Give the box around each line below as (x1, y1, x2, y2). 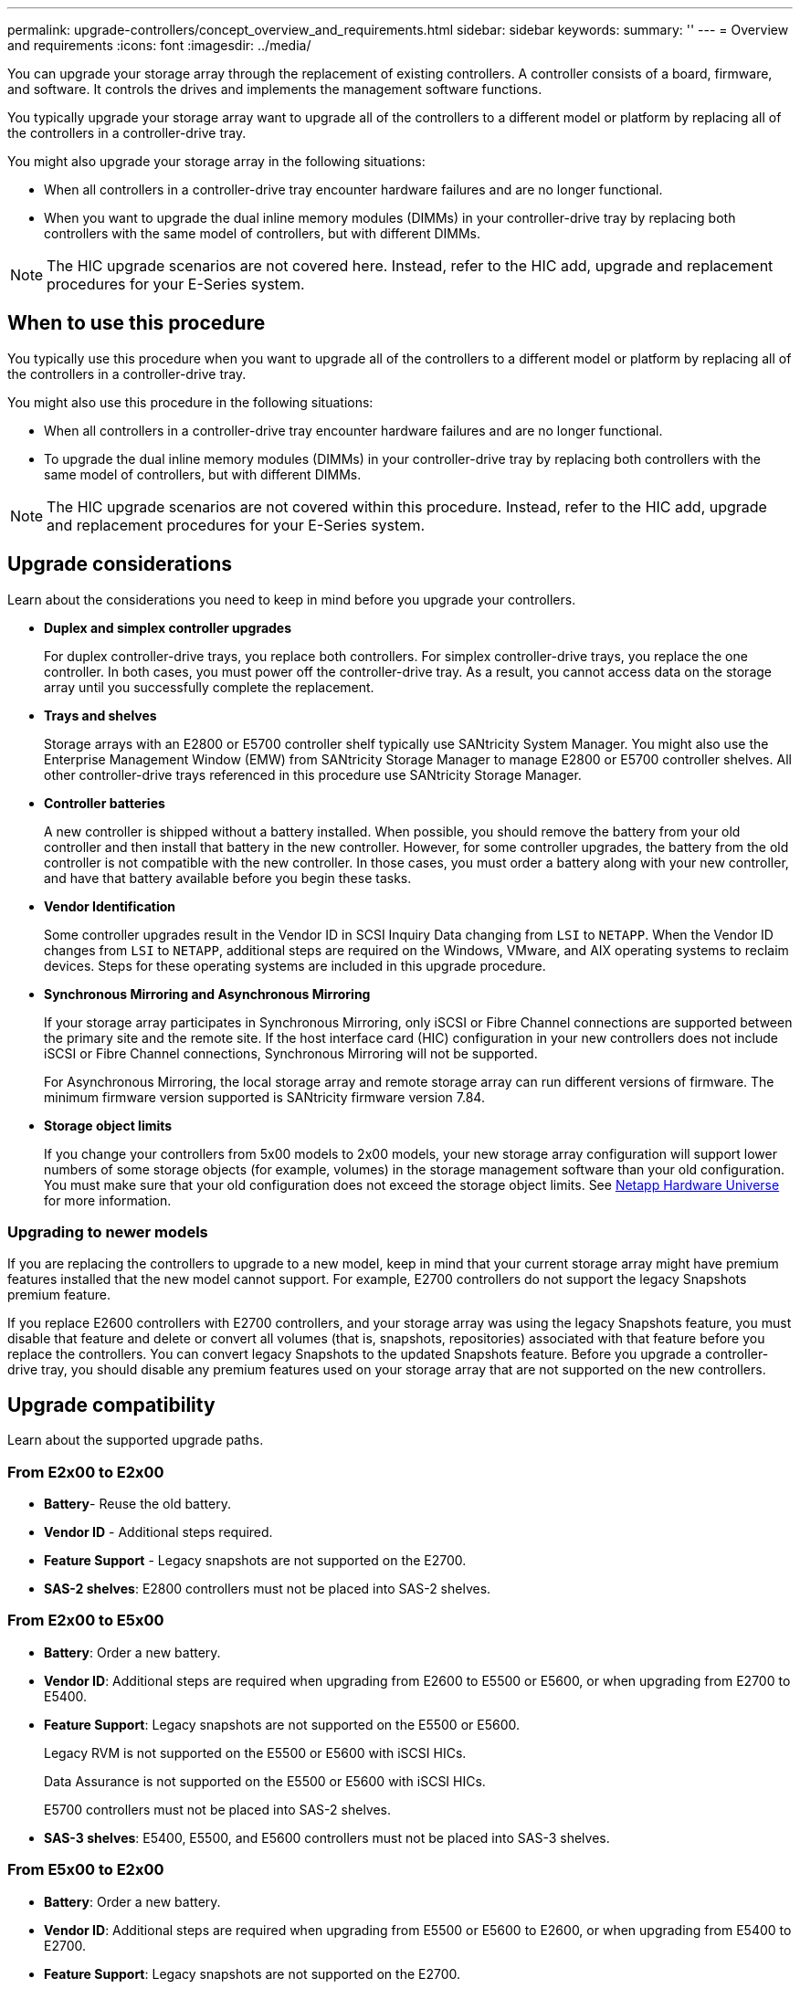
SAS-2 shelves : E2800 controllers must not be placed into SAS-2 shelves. (44, 1581, 491, 1597)
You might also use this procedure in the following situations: (7, 394, 374, 410)
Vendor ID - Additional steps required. (44, 1524, 273, 1541)
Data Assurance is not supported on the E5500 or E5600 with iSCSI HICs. (44, 1773, 486, 1789)
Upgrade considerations (7, 552, 233, 576)
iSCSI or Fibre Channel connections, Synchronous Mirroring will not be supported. (44, 1045, 538, 1061)
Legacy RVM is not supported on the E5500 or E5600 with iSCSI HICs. (44, 1744, 467, 1761)
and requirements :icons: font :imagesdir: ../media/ (7, 37, 311, 53)
